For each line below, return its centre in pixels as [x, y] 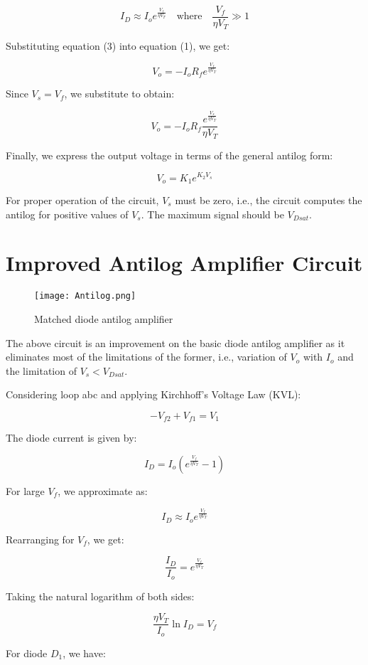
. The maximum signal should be [212, 214]
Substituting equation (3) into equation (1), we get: [118, 45]
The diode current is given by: [71, 438]
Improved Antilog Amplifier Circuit [184, 263]
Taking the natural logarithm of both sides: [100, 596]
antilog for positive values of [67, 214]
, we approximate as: [103, 491]
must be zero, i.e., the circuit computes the [269, 200]
